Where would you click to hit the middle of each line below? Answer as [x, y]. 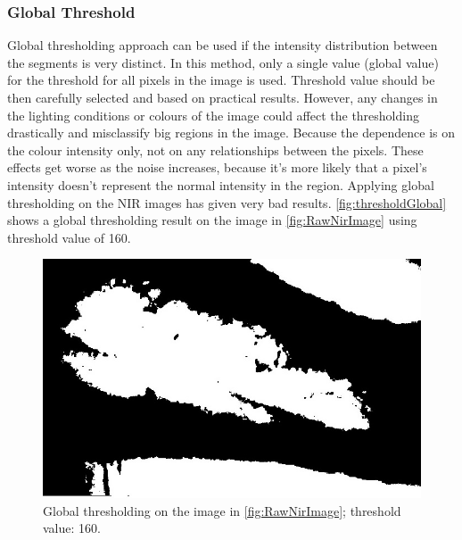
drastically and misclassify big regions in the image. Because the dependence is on [231, 133]
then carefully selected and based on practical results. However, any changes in [223, 97]
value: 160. [72, 528]
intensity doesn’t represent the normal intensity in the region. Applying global [221, 184]
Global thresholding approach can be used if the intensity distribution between [223, 45]
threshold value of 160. [69, 237]
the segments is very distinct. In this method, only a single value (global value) [223, 62]
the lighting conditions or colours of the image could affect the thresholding [213, 115]
